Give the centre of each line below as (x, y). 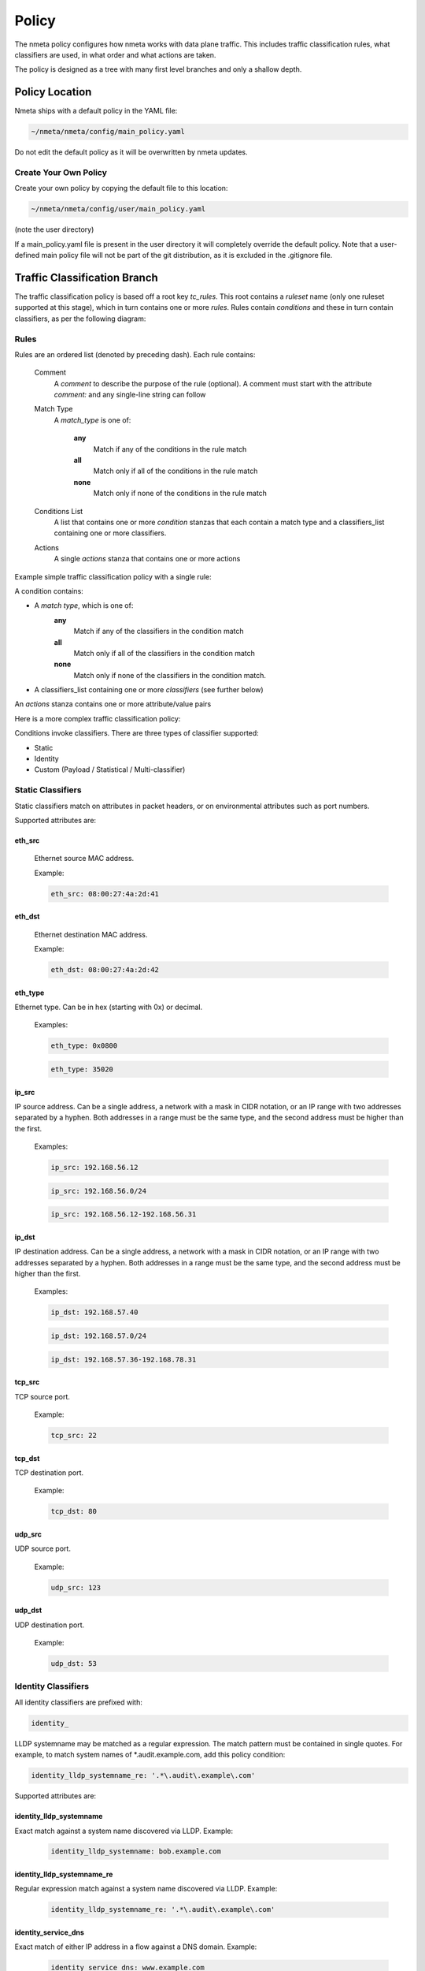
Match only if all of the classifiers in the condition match (164, 653)
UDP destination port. (50, 1625)
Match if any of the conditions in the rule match (170, 449)
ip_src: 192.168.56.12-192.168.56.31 (124, 1215)
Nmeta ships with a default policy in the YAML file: (96, 111)
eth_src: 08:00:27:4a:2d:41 (105, 894)
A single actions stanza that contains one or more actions (147, 559)
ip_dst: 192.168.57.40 (94, 1312)
